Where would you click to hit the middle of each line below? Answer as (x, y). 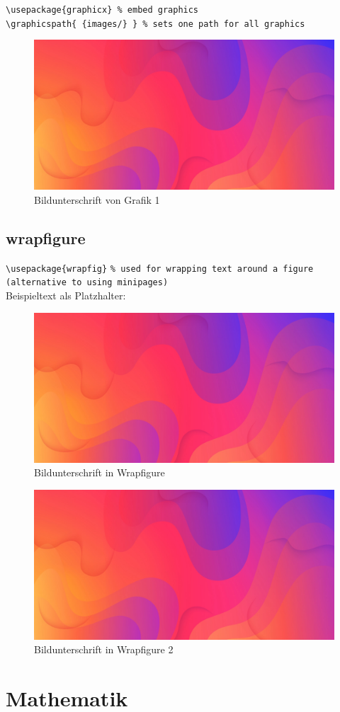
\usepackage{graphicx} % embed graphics (102, 10)
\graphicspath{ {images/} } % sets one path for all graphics (155, 24)
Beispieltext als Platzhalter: (66, 295)
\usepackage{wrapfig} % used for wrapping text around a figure (160, 269)
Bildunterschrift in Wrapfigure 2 (104, 649)
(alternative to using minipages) (87, 283)
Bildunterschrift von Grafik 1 (97, 199)
